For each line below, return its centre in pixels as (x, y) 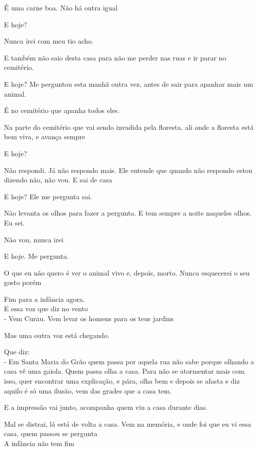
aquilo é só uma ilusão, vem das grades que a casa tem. (88, 390)
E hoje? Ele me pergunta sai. (48, 196)
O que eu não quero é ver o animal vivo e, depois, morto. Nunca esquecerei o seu (127, 272)
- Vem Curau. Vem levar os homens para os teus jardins (89, 318)
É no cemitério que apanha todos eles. (62, 110)
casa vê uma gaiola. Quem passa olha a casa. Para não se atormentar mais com (125, 371)
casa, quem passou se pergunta (51, 433)
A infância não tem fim (39, 443)
